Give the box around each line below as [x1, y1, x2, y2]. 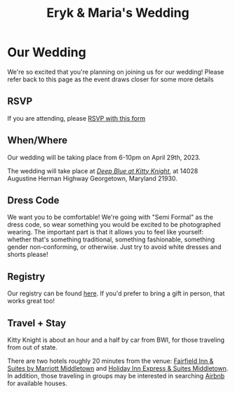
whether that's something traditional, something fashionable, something [7, 235, 215, 244]
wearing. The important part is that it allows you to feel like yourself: [7, 228, 204, 237]
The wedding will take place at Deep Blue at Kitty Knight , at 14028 [7, 166, 199, 175]
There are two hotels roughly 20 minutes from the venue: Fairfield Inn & [7, 357, 214, 365]
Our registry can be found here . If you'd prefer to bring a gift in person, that [7, 289, 225, 298]
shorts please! [7, 251, 49, 259]
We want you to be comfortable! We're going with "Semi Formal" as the [7, 213, 214, 222]
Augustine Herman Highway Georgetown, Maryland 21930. [7, 174, 177, 182]
